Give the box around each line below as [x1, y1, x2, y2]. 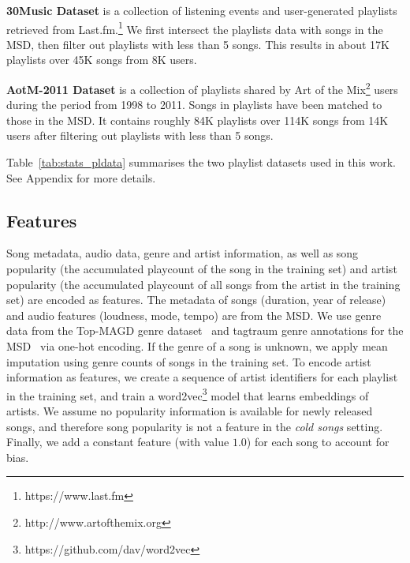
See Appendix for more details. [6, 169, 156, 186]
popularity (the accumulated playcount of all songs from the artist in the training [6, 276, 401, 292]
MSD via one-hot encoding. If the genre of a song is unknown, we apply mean [6, 338, 388, 355]
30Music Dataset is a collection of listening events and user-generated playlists [6, 2, 397, 18]
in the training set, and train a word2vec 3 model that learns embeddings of [6, 385, 369, 403]
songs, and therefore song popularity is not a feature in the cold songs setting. [6, 418, 383, 434]
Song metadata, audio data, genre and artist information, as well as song [6, 245, 359, 261]
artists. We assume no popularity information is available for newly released [6, 403, 373, 419]
